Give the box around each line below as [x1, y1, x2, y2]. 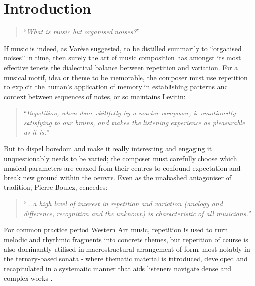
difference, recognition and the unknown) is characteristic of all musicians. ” [23, 208, 252, 218]
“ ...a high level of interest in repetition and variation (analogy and [23, 199, 223, 209]
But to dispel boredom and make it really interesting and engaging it [4, 143, 212, 154]
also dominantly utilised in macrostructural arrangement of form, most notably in [4, 244, 250, 254]
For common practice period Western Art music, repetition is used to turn [4, 225, 228, 235]
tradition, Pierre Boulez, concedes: [4, 182, 108, 192]
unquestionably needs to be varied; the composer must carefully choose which [4, 153, 237, 163]
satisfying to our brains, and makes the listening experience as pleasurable [23, 117, 245, 127]
